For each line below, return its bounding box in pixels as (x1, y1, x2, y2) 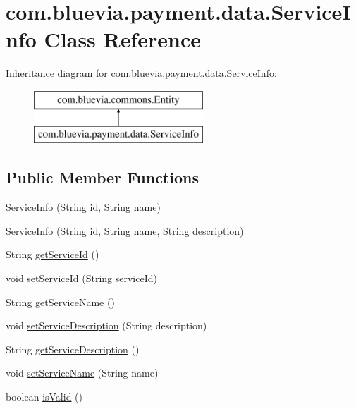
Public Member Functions (6, 166, 199, 188)
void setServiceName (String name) (6, 365, 159, 380)
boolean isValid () (6, 389, 83, 404)
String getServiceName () (6, 294, 115, 309)
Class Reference (44, 25, 202, 54)
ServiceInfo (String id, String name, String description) (6, 223, 244, 238)
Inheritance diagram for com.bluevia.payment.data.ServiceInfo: (6, 66, 277, 80)
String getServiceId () (6, 247, 99, 262)
